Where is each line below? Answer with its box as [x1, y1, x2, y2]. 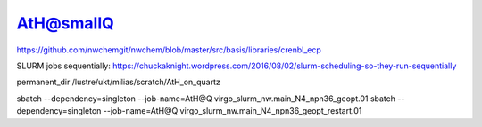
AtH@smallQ [16, 13, 115, 33]
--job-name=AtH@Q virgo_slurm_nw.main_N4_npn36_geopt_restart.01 [103, 106, 362, 116]
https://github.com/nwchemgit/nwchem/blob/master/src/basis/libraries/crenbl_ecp [16, 44, 321, 55]
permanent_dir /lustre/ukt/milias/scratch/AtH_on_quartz [16, 76, 220, 88]
